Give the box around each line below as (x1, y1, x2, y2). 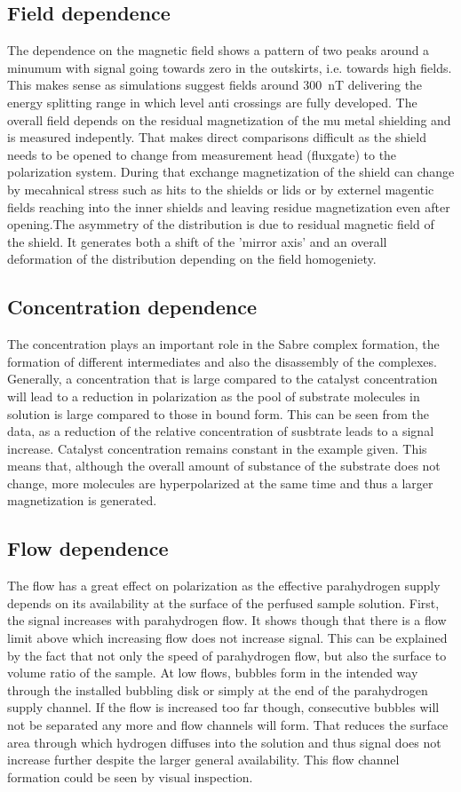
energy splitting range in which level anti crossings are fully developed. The (7, 92, 417, 111)
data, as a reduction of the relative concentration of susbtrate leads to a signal (7, 422, 434, 440)
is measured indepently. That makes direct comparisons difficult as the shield (7, 128, 426, 147)
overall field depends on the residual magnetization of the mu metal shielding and (7, 110, 451, 129)
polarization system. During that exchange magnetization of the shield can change (7, 162, 455, 181)
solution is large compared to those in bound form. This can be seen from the (7, 404, 429, 423)
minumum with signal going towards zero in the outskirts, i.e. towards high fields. (7, 58, 452, 76)
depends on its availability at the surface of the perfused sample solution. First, (7, 593, 440, 612)
